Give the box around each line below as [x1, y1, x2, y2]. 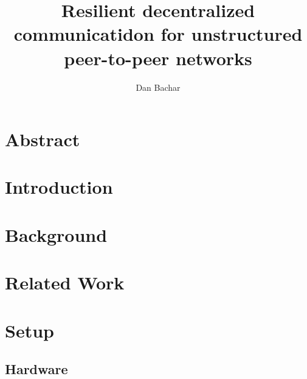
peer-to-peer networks [64, 45, 252, 70]
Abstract [5, 127, 80, 152]
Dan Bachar [136, 80, 181, 93]
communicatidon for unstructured [13, 21, 303, 46]
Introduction [5, 174, 113, 199]
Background [5, 222, 108, 247]
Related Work [5, 270, 125, 295]
